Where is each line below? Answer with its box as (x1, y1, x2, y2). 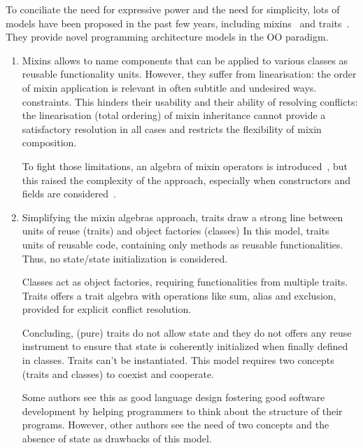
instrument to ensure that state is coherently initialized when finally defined (22, 339, 348, 353)
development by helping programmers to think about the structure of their (22, 403, 343, 418)
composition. (22, 135, 77, 150)
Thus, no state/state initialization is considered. (22, 251, 228, 265)
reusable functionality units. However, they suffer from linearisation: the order (22, 66, 357, 81)
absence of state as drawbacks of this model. (22, 431, 212, 446)
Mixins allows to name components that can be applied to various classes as (22, 52, 348, 67)
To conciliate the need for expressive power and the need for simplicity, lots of (6, 2, 340, 16)
